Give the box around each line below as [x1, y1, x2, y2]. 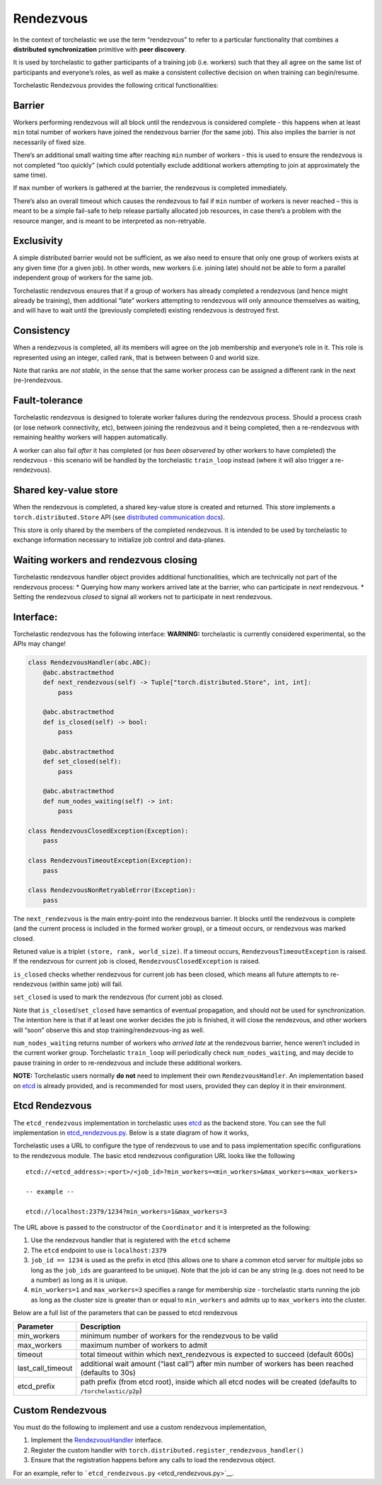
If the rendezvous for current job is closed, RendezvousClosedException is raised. [13, 957, 261, 966]
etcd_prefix [17, 1381, 56, 1391]
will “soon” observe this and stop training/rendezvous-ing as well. [13, 1026, 205, 1034]
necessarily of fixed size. [13, 138, 86, 146]
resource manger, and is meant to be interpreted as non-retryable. [13, 216, 207, 225]
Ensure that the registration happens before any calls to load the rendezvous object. [30, 1456, 276, 1464]
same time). [13, 171, 47, 179]
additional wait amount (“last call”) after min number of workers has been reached [80, 1358, 354, 1368]
